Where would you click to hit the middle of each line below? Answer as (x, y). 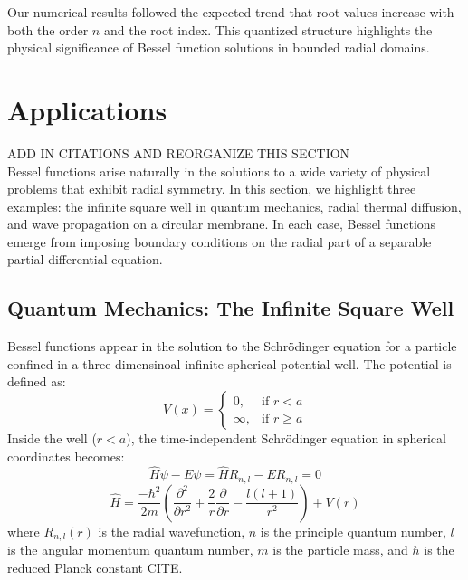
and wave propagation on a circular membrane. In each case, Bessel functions (222, 224)
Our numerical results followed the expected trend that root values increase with (231, 12)
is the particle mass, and (340, 550)
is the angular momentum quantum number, (130, 550)
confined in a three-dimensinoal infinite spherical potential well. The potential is (229, 363)
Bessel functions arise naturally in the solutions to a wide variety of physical (219, 171)
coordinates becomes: (66, 456)
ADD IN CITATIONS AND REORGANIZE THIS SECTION (179, 152)
